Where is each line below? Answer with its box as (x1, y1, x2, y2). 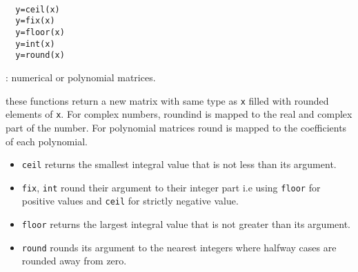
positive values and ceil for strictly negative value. (21, 193, 239, 208)
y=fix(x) (15, 16, 55, 26)
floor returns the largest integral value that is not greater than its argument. (21, 217, 351, 231)
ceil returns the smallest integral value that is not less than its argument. (21, 157, 337, 171)
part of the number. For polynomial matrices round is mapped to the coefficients (6, 120, 347, 134)
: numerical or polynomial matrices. (6, 70, 156, 85)
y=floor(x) (15, 28, 65, 38)
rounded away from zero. (21, 253, 127, 268)
